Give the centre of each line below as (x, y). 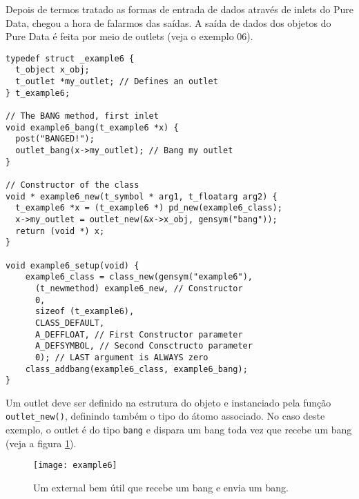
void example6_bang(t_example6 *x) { (92, 127)
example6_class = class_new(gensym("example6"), (139, 277)
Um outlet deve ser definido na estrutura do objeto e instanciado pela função (168, 402)
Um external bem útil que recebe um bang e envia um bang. (161, 487)
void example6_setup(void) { (72, 265)
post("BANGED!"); (55, 139)
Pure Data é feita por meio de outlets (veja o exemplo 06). (129, 36)
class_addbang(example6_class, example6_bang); (136, 369)
